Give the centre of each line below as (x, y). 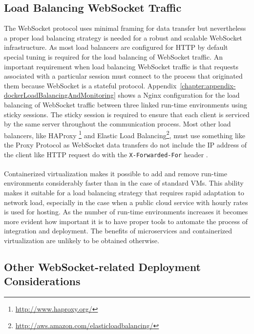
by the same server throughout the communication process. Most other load (117, 124)
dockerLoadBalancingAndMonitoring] (60, 95)
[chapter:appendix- (208, 85)
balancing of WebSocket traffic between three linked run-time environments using (126, 104)
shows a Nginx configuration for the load (179, 95)
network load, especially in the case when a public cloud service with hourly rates (126, 202)
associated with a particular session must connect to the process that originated (123, 76)
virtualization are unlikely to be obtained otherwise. (82, 240)
